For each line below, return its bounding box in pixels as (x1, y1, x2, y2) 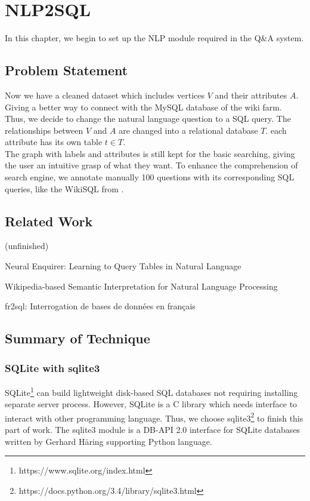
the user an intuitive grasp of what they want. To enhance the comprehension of (5, 159, 298, 171)
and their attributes (215, 88, 287, 101)
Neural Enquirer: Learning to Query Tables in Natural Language (5, 260, 241, 272)
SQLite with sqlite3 (5, 360, 100, 375)
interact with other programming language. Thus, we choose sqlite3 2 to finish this (5, 410, 303, 424)
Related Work (5, 211, 93, 230)
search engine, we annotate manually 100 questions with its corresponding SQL (5, 171, 294, 183)
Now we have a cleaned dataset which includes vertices (5, 88, 205, 101)
